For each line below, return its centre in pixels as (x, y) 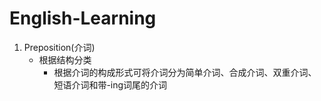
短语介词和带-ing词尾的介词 (110, 84)
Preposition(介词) (59, 47)
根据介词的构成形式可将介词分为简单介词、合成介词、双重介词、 (185, 72)
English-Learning (83, 18)
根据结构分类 (65, 59)
